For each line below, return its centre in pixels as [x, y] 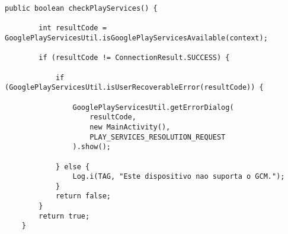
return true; [64, 216]
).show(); [92, 147]
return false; [83, 196]
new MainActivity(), [130, 127]
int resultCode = [73, 28]
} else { [73, 167]
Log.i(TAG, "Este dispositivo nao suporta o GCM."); [179, 177]
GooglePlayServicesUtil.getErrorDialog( [153, 107]
